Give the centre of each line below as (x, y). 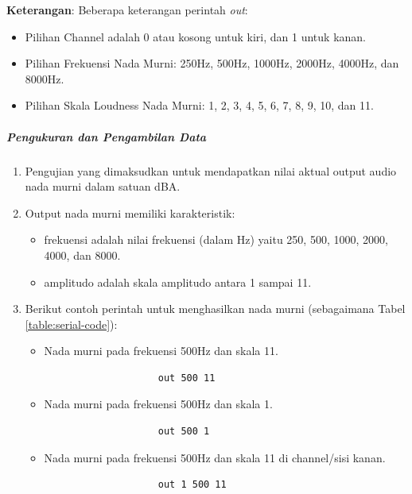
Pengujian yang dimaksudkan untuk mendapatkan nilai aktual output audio (211, 170)
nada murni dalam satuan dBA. (103, 186)
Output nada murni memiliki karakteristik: (130, 212)
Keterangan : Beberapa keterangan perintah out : (127, 10)
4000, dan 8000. (82, 255)
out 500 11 (187, 378)
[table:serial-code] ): (71, 324)
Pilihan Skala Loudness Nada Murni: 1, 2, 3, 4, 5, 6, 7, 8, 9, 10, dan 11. (199, 105)
